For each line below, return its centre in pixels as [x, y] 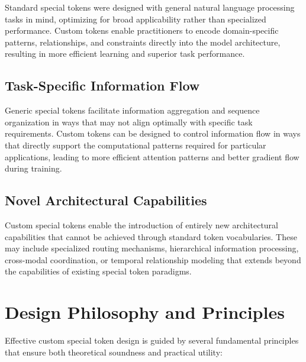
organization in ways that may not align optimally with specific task [129, 122]
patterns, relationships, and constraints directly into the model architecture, [143, 42]
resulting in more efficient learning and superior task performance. [125, 54]
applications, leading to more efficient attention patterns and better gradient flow [152, 156]
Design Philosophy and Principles [145, 312]
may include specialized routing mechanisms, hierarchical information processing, [152, 248]
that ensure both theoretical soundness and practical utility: [114, 352]
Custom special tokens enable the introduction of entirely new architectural [141, 224]
